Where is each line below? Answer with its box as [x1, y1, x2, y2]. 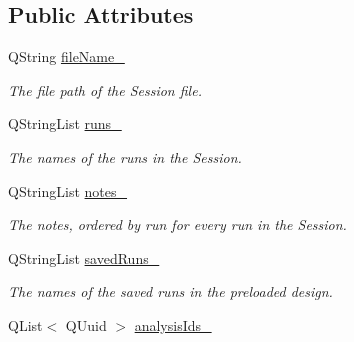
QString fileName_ [8, 46, 125, 67]
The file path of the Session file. [8, 79, 202, 100]
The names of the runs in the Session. [8, 146, 242, 167]
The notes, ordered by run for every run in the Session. [8, 214, 347, 235]
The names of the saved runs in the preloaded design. [8, 281, 333, 302]
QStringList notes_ [8, 180, 128, 201]
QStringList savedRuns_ [8, 247, 160, 268]
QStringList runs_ [8, 113, 122, 134]
